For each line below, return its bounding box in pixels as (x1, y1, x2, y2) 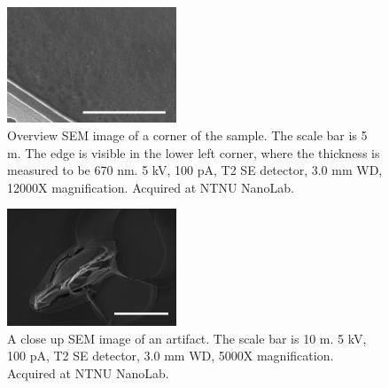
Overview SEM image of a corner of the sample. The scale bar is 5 (7, 126, 368, 145)
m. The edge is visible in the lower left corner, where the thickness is (7, 143, 380, 162)
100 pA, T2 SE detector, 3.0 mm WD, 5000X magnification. (7, 346, 334, 365)
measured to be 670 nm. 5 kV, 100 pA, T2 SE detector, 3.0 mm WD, (7, 161, 383, 179)
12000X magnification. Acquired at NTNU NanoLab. (7, 178, 294, 196)
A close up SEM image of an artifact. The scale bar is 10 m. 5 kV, (7, 329, 367, 347)
